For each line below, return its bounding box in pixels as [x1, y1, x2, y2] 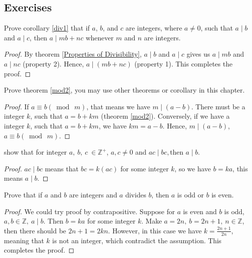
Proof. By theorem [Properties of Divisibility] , [4, 49, 142, 59]
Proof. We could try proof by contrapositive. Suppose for [4, 206, 175, 216]
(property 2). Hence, [23, 58, 84, 68]
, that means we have [86, 101, 150, 111]
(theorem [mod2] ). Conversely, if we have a [101, 111, 230, 121]
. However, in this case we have [108, 225, 202, 235]
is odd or [177, 189, 204, 199]
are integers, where [125, 23, 182, 33]
